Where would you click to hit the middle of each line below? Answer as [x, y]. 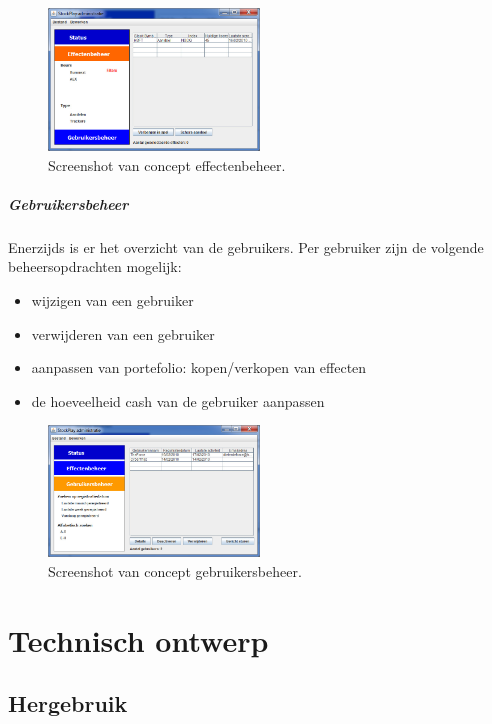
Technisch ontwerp [138, 639]
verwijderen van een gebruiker [123, 333]
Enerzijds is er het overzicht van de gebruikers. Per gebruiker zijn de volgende [246, 246]
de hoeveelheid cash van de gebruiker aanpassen [178, 400]
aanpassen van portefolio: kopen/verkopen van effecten [199, 367]
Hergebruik [68, 703]
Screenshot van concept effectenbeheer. [167, 164]
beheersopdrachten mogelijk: [95, 266]
